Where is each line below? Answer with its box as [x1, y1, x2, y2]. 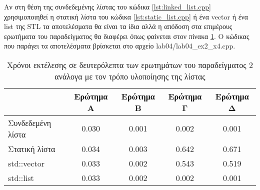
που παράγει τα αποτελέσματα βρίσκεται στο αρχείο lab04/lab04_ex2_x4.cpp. [4, 40, 235, 51]
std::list [8, 171, 34, 183]
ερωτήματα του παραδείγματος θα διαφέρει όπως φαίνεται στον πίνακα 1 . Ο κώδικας [4, 30, 249, 41]
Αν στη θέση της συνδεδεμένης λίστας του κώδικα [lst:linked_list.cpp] [4, 1, 211, 11]
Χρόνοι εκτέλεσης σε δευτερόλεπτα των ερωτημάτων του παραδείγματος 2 [7, 58, 253, 70]
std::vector [8, 157, 45, 169]
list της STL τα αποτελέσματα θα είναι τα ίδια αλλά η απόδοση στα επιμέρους [4, 21, 232, 31]
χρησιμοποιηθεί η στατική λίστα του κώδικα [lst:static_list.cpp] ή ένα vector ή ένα [4, 11, 248, 21]
